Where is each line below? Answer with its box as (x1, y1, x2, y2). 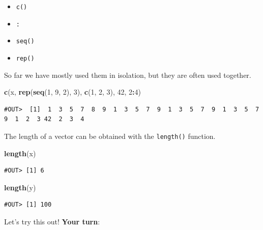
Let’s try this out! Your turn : (4, 216, 100, 227)
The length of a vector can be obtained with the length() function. (4, 131, 216, 141)
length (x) (4, 148, 36, 158)
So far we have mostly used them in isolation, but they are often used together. (4, 69, 251, 80)
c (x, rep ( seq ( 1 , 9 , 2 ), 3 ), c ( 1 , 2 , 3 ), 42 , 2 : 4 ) (4, 87, 141, 97)
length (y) (4, 182, 36, 192)
